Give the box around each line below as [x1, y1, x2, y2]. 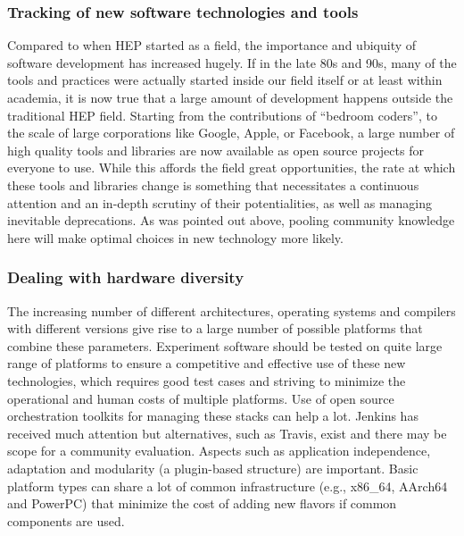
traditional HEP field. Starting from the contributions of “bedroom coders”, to [7, 105, 437, 124]
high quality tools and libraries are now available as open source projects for [7, 140, 424, 159]
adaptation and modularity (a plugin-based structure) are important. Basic [7, 458, 418, 477]
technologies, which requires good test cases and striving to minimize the [7, 371, 406, 389]
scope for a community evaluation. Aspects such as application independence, [7, 441, 431, 460]
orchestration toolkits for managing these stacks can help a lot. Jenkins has [7, 406, 418, 425]
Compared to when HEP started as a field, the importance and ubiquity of [7, 36, 417, 54]
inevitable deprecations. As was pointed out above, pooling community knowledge [7, 211, 455, 230]
